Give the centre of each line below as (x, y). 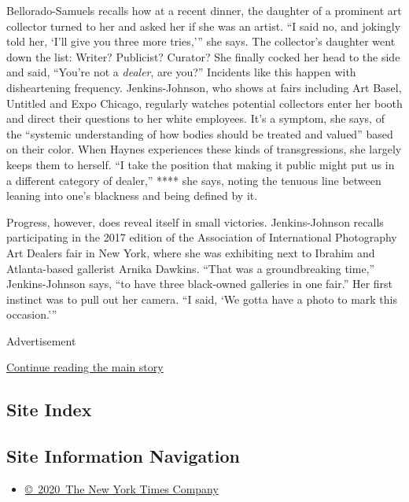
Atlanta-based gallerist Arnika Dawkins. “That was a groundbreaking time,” (191, 268)
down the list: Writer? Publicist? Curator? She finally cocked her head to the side (203, 56)
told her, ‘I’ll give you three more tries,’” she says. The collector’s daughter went (201, 41)
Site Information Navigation (123, 456)
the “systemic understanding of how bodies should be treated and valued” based (200, 133)
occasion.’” (32, 314)
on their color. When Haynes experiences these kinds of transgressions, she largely (204, 149)
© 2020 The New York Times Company (122, 489)
